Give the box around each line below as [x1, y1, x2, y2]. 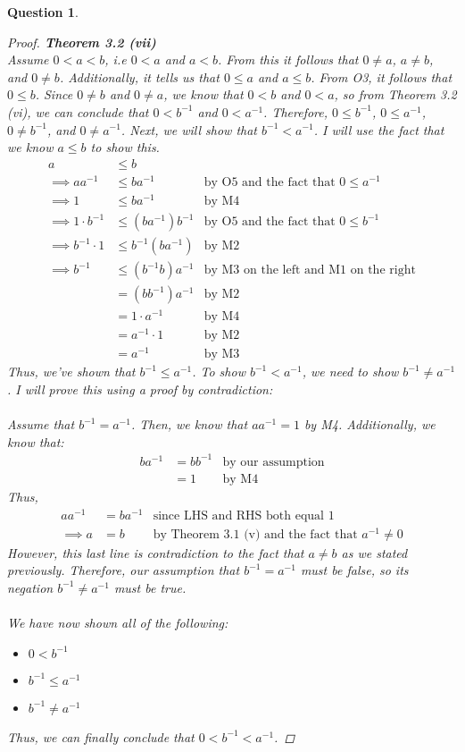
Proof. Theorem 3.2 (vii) [7, 32, 156, 51]
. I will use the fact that [313, 120, 444, 139]
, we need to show [302, 362, 399, 381]
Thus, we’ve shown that [7, 362, 136, 381]
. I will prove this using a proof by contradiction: [7, 380, 273, 399]
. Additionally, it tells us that [59, 67, 220, 86]
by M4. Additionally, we [303, 415, 436, 434]
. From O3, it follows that [311, 67, 453, 86]
